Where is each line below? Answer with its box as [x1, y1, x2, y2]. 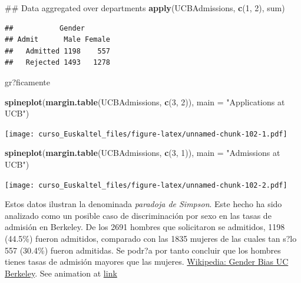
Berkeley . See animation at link [5, 267, 117, 279]
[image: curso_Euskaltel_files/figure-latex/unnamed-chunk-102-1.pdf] [5, 129, 287, 138]
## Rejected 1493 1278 [5, 58, 110, 67]
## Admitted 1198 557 [5, 46, 110, 55]
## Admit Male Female [5, 35, 110, 44]
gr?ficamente [5, 75, 51, 88]
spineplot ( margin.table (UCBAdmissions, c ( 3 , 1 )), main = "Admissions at [5, 147, 280, 159]
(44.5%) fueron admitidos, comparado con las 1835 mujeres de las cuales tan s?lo [5, 232, 297, 245]
